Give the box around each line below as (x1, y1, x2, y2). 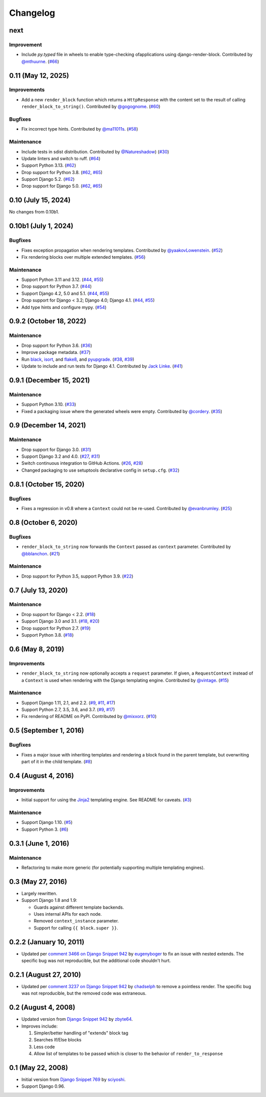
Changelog (9, 7, 55, 18)
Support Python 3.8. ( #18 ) (21, 632, 74, 638)
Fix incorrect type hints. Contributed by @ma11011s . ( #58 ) (21, 126, 138, 132)
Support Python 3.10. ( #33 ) (21, 402, 76, 408)
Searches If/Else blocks (33, 1037, 82, 1043)
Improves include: (21, 1023, 58, 1029)
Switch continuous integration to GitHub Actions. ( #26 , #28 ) (21, 460, 143, 466)
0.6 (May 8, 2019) (9, 645, 65, 653)
